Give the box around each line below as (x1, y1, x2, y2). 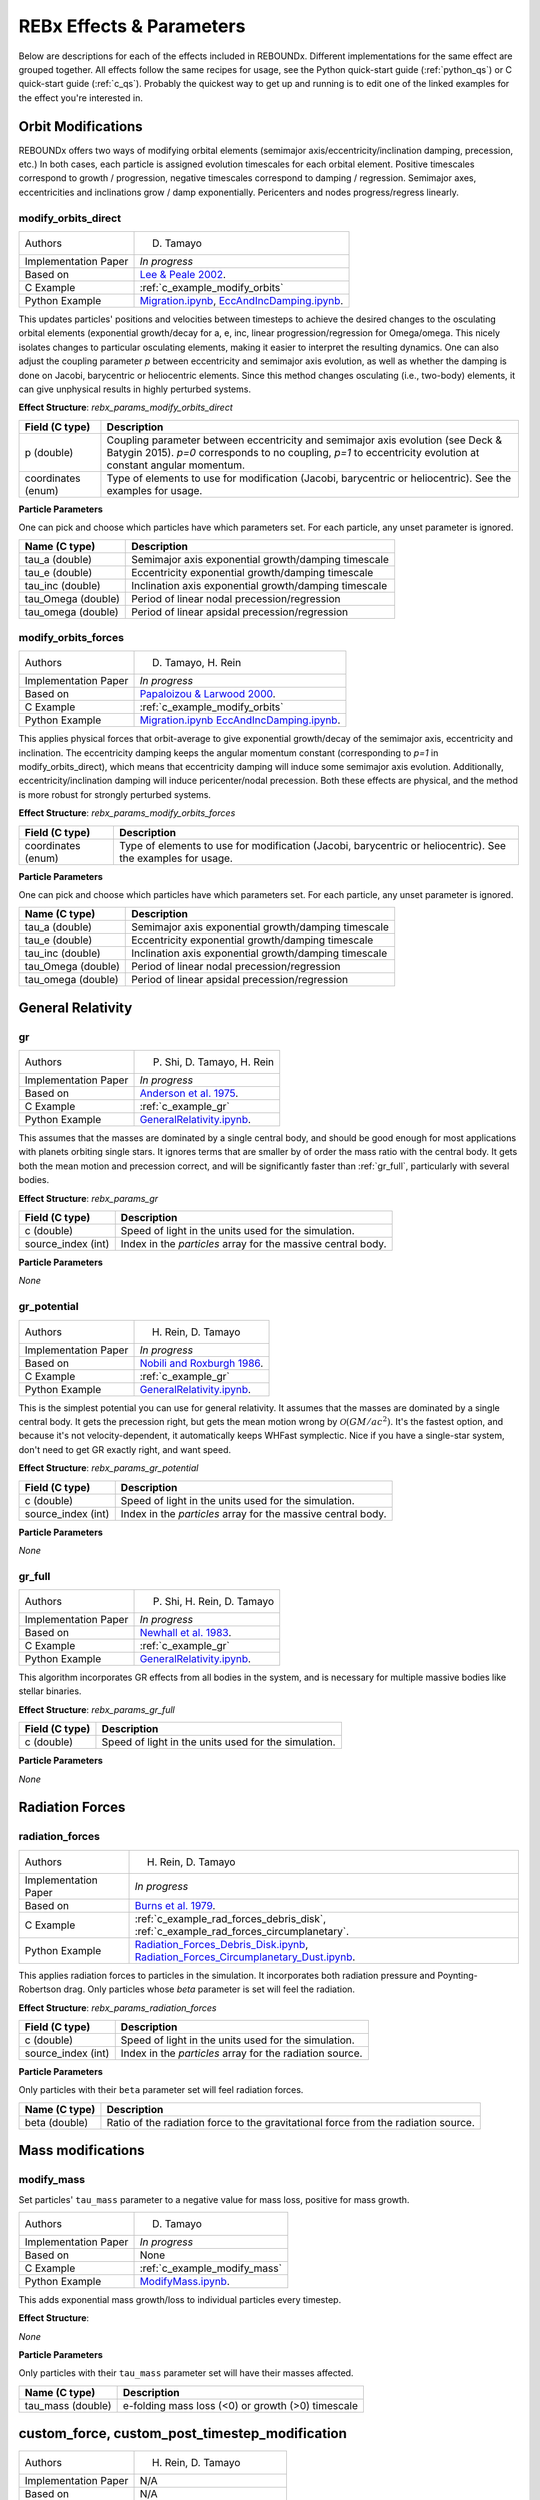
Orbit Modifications (18, 118, 144, 135)
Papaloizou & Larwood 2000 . (139, 687, 276, 701)
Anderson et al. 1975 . (139, 1086, 239, 1100)
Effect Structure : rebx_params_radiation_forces (18, 2001, 217, 2014)
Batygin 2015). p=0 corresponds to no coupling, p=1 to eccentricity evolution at (106, 445, 480, 459)
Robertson (18, 1983, 62, 1995)
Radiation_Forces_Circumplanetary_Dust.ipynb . (134, 1950, 356, 1964)
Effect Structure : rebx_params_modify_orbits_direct (18, 401, 234, 414)
